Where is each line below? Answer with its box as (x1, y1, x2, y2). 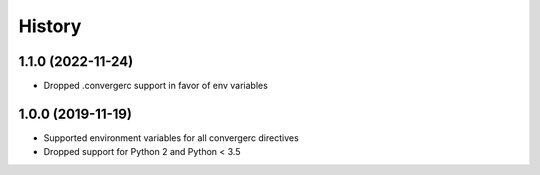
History (18, 15, 82, 37)
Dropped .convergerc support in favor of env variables (43, 80, 269, 92)
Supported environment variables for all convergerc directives (43, 131, 299, 144)
